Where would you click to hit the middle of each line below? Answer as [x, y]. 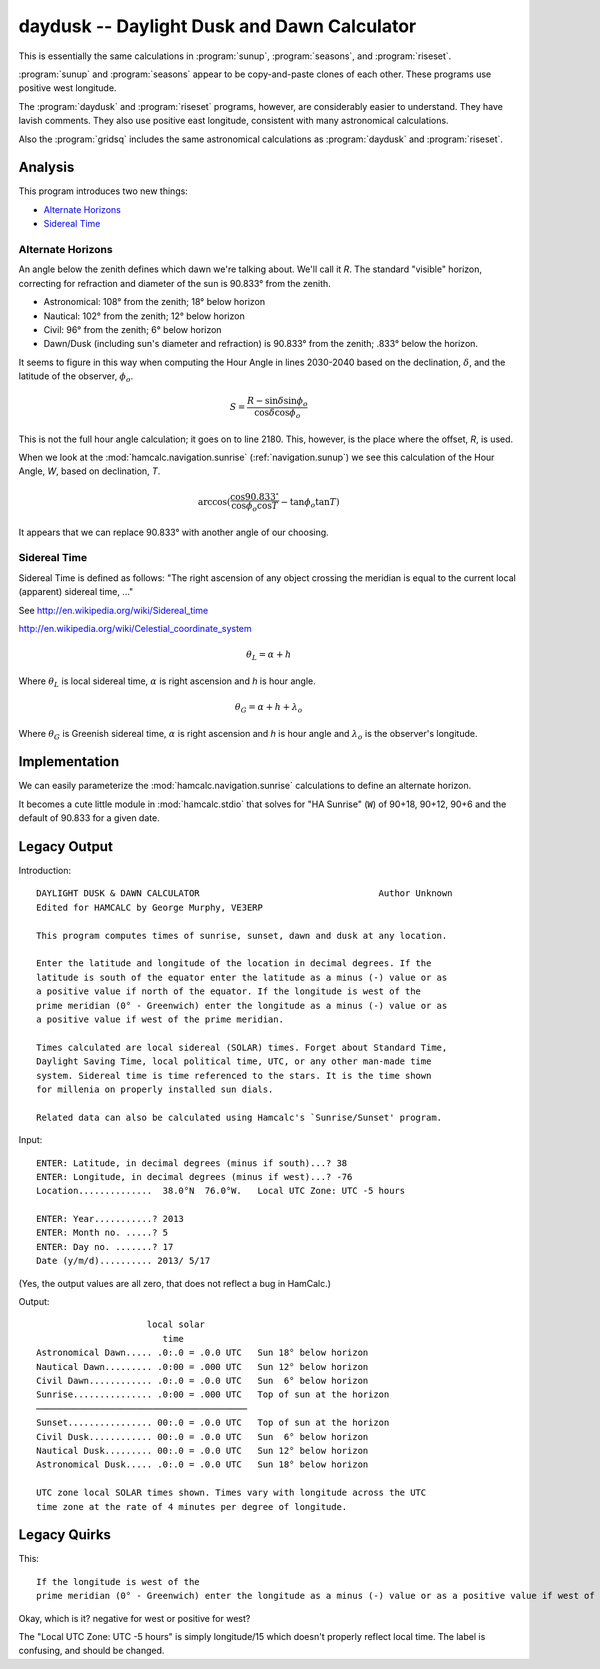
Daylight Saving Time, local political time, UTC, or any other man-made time [234, 1061]
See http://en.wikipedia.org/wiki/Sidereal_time [113, 610]
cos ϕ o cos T [255, 507]
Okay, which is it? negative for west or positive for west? [134, 1618]
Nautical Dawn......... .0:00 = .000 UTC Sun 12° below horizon [202, 1366]
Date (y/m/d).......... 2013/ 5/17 [123, 1261]
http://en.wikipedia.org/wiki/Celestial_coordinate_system [135, 629]
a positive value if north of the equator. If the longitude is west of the [229, 991]
